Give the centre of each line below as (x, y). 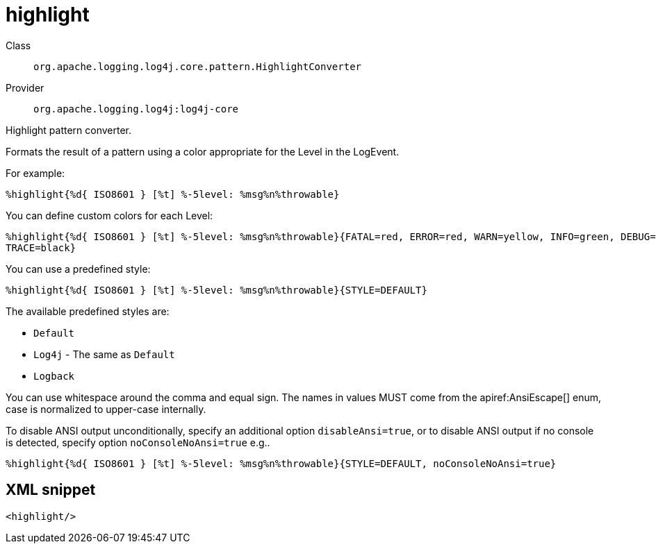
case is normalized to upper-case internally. (106, 409)
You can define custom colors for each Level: (109, 215)
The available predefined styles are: (88, 311)
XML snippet (51, 490)
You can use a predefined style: (78, 269)
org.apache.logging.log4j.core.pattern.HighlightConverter (198, 66)
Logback (54, 376)
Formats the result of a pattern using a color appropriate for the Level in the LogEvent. (203, 151)
